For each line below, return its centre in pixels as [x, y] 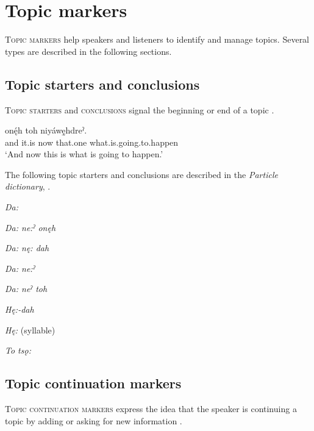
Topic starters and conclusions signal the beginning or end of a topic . [140, 109]
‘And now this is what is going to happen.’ [84, 154]
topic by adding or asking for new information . [94, 420]
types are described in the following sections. [88, 51]
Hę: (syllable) [30, 329]
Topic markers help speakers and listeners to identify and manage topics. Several [157, 39]
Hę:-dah [20, 309]
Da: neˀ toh [26, 289]
